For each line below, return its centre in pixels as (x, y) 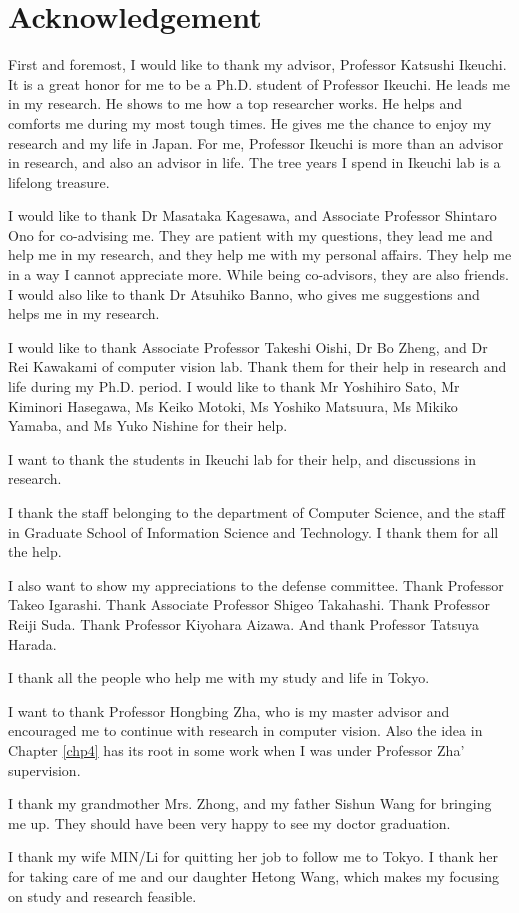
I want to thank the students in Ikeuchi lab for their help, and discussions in (242, 458)
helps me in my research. (84, 313)
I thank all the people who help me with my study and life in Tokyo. (219, 677)
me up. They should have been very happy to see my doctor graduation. (229, 822)
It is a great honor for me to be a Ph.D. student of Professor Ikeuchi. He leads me (259, 83)
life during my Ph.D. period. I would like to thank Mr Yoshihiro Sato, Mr (234, 386)
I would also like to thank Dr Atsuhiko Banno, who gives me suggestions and (244, 293)
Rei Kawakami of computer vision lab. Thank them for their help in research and (257, 366)
